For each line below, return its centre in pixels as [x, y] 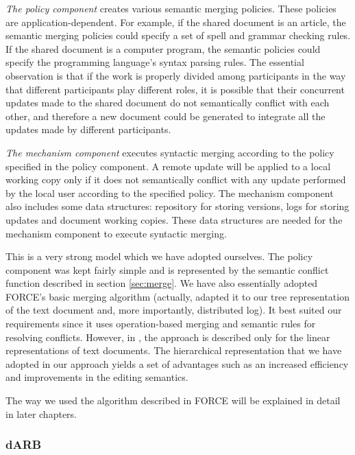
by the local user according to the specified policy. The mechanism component [170, 192]
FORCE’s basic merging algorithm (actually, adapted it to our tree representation [177, 296]
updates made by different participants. [88, 129]
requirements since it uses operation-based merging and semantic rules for [161, 324]
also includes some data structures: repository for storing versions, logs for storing [177, 206]
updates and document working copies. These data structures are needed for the [174, 219]
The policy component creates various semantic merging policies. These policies [171, 8]
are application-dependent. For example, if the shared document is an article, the [176, 22]
